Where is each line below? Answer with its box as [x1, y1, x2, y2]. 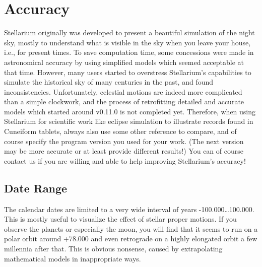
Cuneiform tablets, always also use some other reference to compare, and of [4, 126, 237, 137]
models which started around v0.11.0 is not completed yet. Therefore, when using [4, 106, 256, 116]
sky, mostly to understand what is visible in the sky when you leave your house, [4, 37, 251, 47]
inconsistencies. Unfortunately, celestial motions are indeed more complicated [4, 86, 242, 97]
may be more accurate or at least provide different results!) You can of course [4, 146, 243, 156]
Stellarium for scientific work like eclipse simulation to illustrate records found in [4, 116, 253, 126]
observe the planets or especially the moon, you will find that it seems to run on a [4, 223, 258, 234]
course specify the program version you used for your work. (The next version [4, 136, 244, 146]
